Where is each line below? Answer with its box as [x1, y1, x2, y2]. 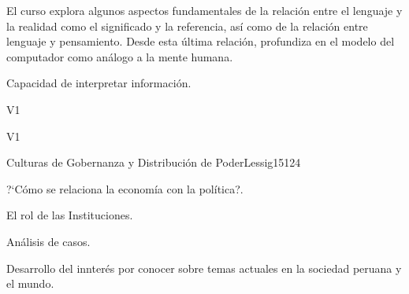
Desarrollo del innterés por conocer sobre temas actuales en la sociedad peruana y [6, 259, 402, 276]
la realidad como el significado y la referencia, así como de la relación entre [6, 17, 368, 34]
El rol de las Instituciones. [6, 207, 133, 223]
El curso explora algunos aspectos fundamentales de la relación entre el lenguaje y [6, 2, 403, 18]
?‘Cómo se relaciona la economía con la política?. [6, 180, 244, 197]
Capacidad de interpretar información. [6, 75, 191, 91]
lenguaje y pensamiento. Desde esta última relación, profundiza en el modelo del [6, 33, 395, 50]
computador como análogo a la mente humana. [6, 48, 233, 64]
